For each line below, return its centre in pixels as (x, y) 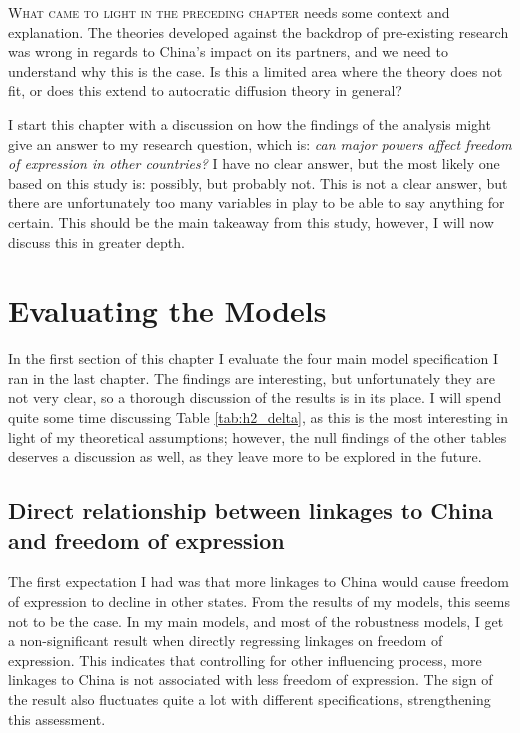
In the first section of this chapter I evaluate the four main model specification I (253, 358)
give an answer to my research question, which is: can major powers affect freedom (260, 143)
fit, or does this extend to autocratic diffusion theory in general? (205, 90)
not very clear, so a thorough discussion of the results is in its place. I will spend (255, 397)
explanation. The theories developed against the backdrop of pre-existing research (258, 31)
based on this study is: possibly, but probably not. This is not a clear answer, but (258, 182)
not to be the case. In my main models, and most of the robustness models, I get (256, 620)
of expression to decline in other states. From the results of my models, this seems (259, 601)
